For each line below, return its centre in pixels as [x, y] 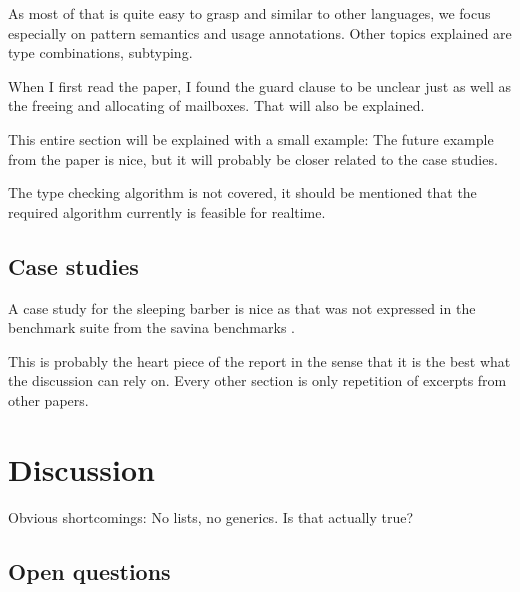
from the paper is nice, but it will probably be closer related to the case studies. [253, 158]
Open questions [89, 570]
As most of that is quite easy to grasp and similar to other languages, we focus [249, 13]
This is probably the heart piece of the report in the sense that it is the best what [259, 360]
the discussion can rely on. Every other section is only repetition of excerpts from [257, 380]
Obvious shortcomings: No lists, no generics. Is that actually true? [211, 516]
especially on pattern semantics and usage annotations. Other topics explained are [260, 32]
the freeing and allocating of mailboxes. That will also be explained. [216, 105]
